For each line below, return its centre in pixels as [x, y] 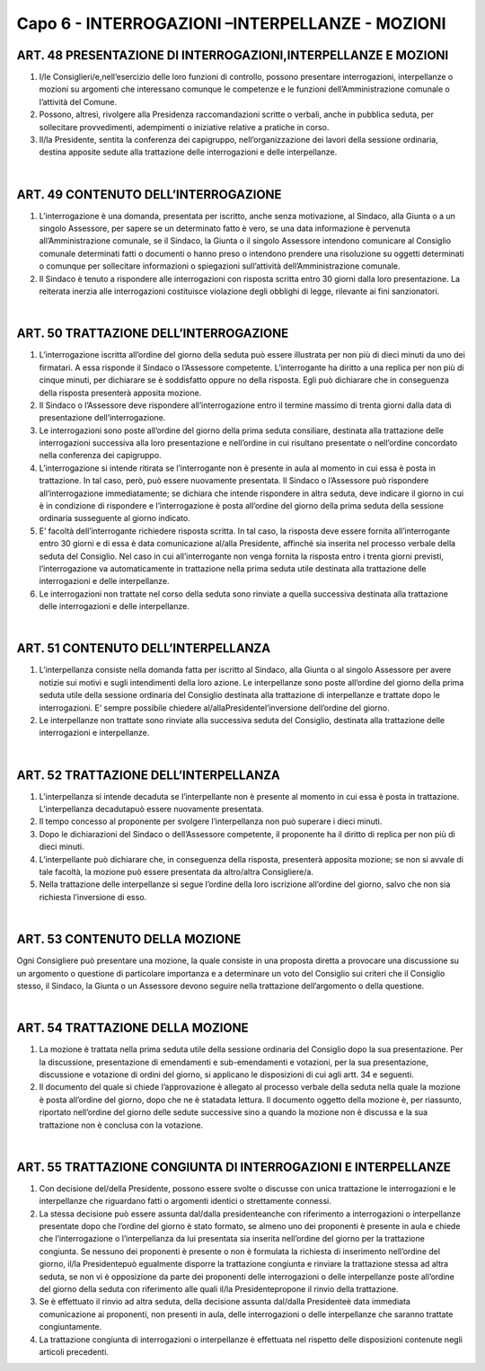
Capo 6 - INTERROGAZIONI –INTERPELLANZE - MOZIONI [231, 23]
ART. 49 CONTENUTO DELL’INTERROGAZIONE [149, 195]
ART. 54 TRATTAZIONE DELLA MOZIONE [132, 1028]
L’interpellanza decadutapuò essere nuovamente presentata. [151, 809]
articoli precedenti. [74, 1351]
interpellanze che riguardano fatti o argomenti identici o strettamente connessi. [185, 1201]
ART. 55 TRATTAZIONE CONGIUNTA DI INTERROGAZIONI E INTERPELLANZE [234, 1167]
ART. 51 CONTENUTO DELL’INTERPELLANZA [144, 648]
